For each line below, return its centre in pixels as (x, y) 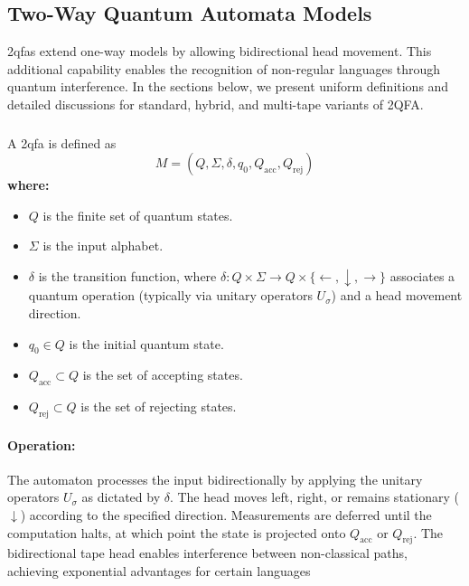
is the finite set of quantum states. (138, 215)
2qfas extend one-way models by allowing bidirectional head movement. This (220, 51)
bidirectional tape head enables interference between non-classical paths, (207, 553)
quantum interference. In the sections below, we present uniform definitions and (228, 86)
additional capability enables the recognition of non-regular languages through (224, 68)
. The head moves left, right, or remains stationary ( (314, 497)
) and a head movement (397, 295)
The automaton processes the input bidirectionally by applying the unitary (215, 479)
